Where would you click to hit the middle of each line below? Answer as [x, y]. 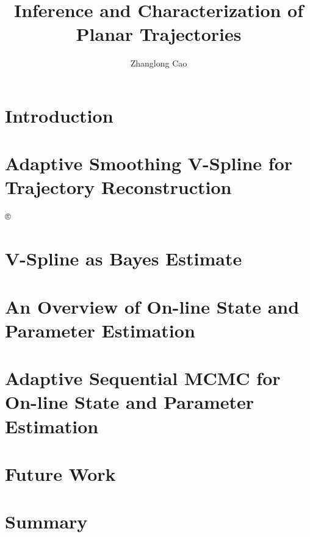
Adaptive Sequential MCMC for [143, 378]
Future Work [60, 473]
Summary [46, 521]
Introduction [59, 115]
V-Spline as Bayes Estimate [124, 258]
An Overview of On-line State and [152, 306]
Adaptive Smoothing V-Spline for [149, 163]
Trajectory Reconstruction [118, 187]
